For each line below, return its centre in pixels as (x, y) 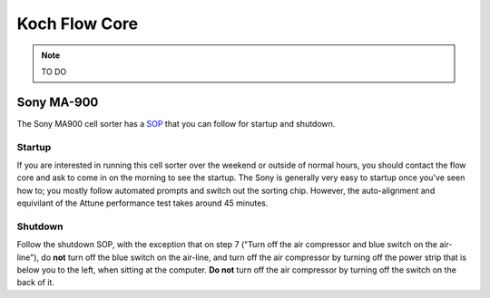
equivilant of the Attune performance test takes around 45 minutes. (142, 203)
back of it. (35, 283)
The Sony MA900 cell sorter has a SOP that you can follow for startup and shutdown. (176, 123)
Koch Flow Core (78, 24)
